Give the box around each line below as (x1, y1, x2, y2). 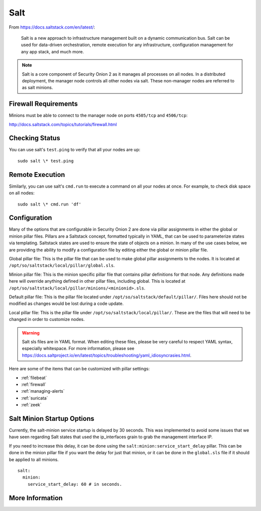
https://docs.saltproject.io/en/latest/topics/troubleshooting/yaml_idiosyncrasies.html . (22, 352, 192, 358)
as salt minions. (22, 85, 53, 91)
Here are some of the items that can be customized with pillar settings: (9, 366, 150, 372)
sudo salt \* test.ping (17, 158, 74, 163)
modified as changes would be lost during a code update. (9, 301, 124, 306)
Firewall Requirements (9, 100, 78, 108)
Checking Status (9, 134, 60, 143)
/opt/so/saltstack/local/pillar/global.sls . (9, 262, 115, 269)
